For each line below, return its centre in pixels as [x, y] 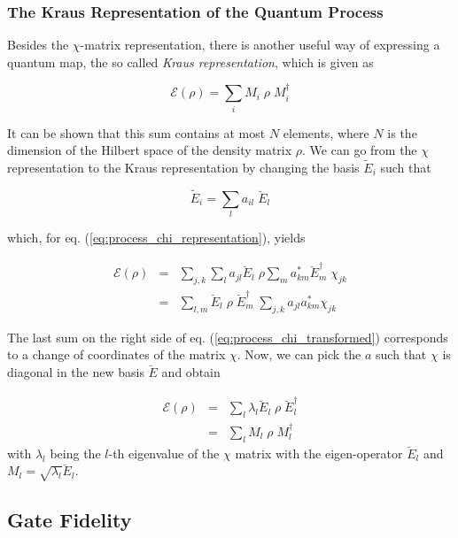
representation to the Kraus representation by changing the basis [183, 167]
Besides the [38, 45]
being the [75, 453]
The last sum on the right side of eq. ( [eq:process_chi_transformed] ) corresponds [228, 337]
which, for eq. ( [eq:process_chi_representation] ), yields [156, 238]
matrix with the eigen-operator [319, 453]
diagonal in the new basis [76, 371]
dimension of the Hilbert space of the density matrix [150, 150]
